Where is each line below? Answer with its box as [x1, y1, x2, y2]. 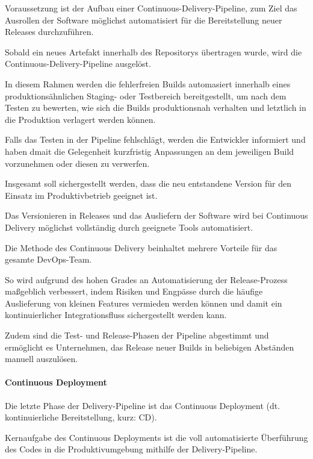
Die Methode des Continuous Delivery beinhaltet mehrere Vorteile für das [5, 241, 277, 254]
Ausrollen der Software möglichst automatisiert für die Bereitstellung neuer [5, 13, 282, 26]
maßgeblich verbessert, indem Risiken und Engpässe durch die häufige [5, 285, 263, 298]
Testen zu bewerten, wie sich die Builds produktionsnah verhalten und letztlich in [5, 101, 306, 114]
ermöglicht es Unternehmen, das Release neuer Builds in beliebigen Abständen [5, 340, 294, 353]
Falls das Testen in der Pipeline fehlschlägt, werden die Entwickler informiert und [5, 133, 306, 146]
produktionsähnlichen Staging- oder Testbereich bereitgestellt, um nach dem [5, 89, 287, 102]
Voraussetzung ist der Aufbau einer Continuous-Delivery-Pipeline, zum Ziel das [5, 2, 297, 14]
